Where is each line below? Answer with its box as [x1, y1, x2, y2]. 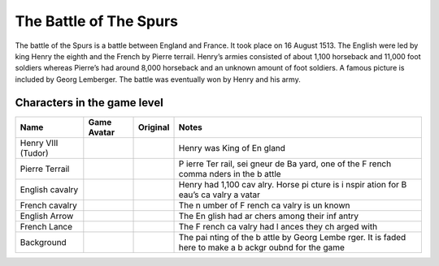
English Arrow [20, 210, 74, 221]
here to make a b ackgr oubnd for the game [178, 242, 346, 253]
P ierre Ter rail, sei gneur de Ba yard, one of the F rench [178, 158, 392, 169]
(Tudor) [20, 147, 49, 158]
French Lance [20, 221, 73, 232]
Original [138, 122, 170, 133]
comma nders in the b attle [178, 168, 281, 179]
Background [20, 236, 67, 247]
